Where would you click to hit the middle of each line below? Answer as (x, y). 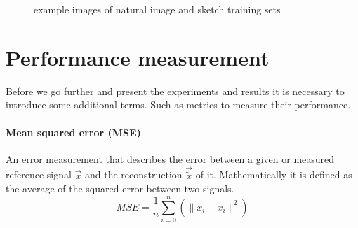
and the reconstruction (133, 174)
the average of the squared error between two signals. (120, 188)
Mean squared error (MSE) (73, 132)
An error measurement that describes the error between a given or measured (170, 158)
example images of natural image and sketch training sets (157, 9)
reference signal (39, 174)
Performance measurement (138, 57)
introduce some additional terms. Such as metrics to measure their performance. (178, 105)
